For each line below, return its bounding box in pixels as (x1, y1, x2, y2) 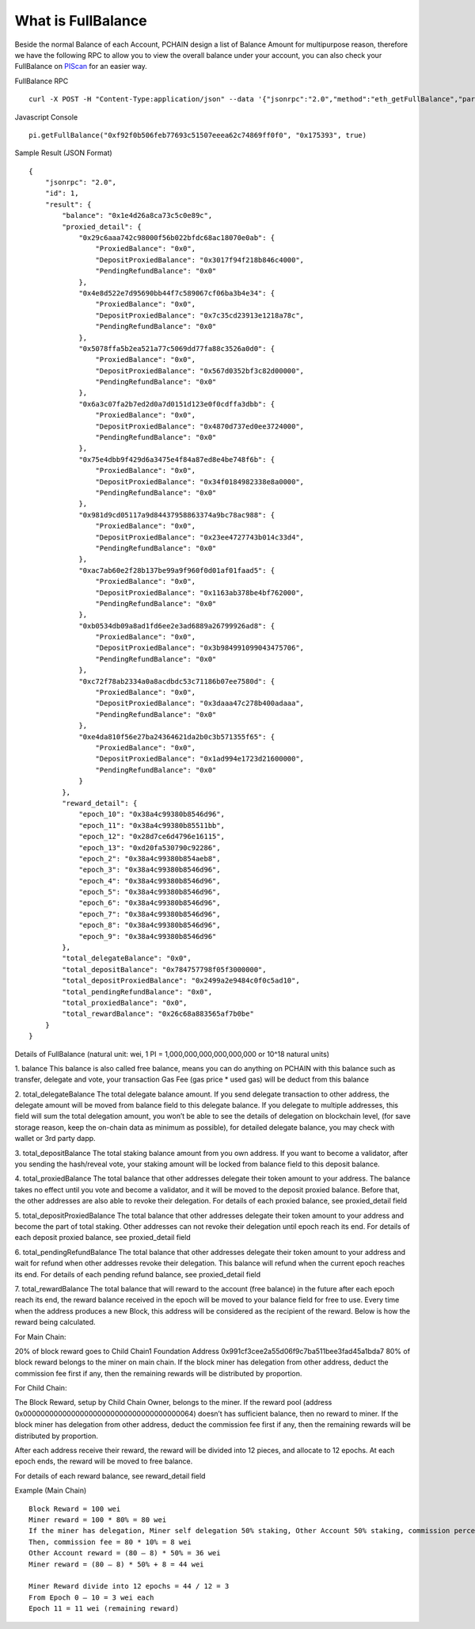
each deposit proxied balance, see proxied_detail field (14, 1233, 192, 1242)
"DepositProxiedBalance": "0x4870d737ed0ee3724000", (95, 422, 305, 431)
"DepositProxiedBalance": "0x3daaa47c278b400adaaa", (95, 699, 305, 708)
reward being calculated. (14, 1318, 96, 1327)
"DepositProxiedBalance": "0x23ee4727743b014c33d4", (95, 532, 305, 542)
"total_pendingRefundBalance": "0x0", (62, 987, 213, 996)
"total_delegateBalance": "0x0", (62, 954, 192, 963)
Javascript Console (14, 112, 78, 122)
